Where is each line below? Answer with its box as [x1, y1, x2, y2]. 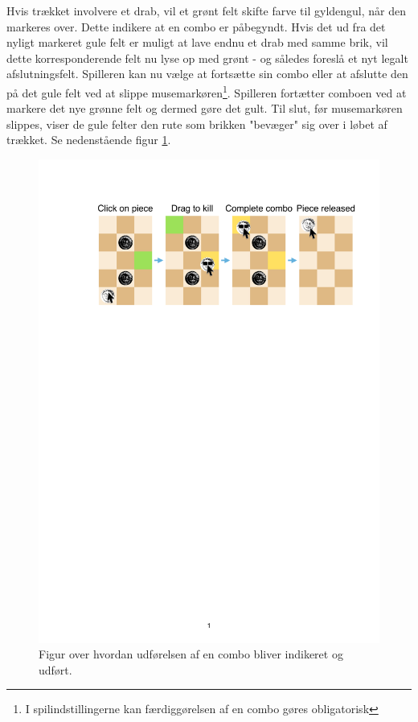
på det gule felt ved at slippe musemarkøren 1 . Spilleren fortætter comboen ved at [6, 81, 407, 101]
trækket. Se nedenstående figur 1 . [6, 131, 171, 148]
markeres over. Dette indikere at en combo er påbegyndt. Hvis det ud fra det [6, 18, 386, 35]
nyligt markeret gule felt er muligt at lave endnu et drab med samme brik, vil [6, 34, 388, 51]
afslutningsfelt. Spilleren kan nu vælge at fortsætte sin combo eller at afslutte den [6, 65, 408, 82]
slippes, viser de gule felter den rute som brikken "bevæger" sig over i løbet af [6, 115, 387, 132]
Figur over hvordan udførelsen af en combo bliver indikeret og [39, 646, 343, 662]
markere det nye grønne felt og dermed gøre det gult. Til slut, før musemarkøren [6, 100, 403, 117]
